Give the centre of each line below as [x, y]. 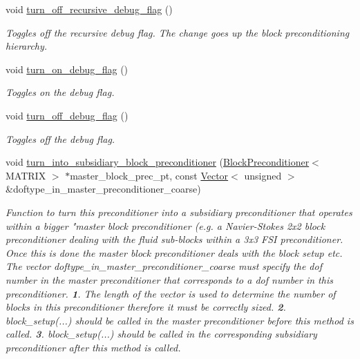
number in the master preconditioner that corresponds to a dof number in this [169, 279]
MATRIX [26, 175]
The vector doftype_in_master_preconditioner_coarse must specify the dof [164, 266]
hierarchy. [27, 46]
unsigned [263, 175]
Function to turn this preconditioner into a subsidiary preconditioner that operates [179, 212]
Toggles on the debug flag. [60, 92]
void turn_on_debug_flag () [67, 69]
